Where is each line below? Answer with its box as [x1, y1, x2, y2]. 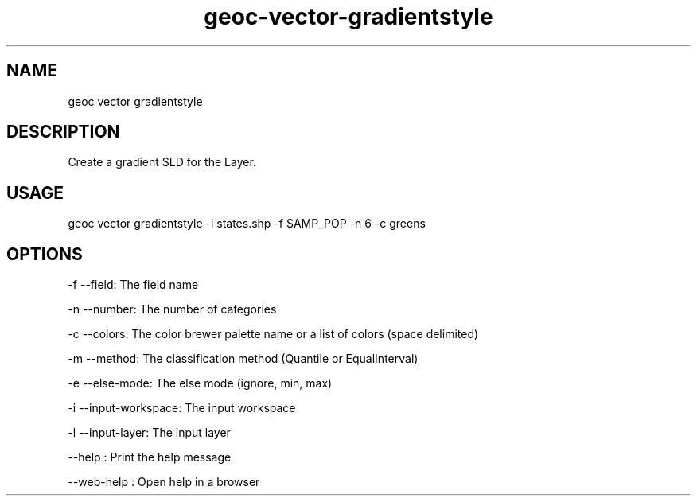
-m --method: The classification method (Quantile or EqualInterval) [68, 352, 419, 366]
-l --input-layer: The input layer [68, 426, 231, 440]
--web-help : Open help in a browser [68, 475, 260, 489]
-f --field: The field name [68, 278, 199, 292]
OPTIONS [6, 243, 83, 264]
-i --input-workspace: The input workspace [68, 401, 296, 415]
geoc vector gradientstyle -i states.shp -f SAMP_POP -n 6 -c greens [68, 216, 426, 231]
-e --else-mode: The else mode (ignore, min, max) [68, 376, 333, 391]
